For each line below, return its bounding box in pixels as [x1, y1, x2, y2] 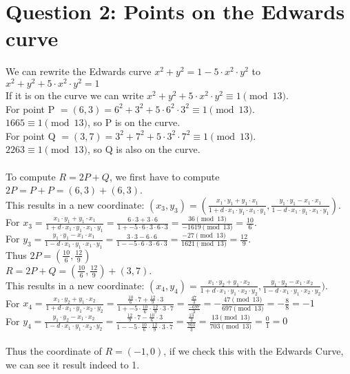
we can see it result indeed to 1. [6, 357, 140, 372]
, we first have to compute [109, 169, 220, 183]
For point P [6, 101, 55, 116]
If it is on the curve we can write [6, 87, 144, 102]
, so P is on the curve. [87, 115, 181, 129]
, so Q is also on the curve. [87, 142, 200, 156]
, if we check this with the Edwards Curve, [163, 344, 344, 358]
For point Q [6, 128, 56, 143]
